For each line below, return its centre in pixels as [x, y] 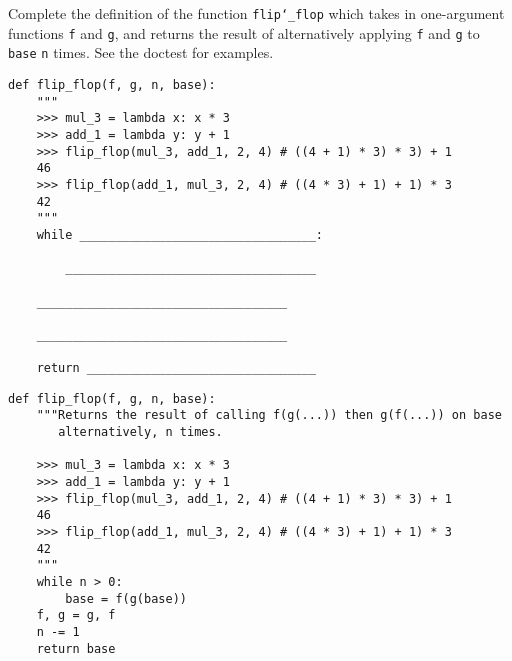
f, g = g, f [76, 615]
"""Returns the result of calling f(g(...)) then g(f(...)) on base [269, 415]
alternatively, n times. [140, 432]
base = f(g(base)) [126, 598]
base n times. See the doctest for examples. [141, 52]
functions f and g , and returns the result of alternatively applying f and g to [244, 32]
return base [76, 648]
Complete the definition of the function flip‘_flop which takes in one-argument [256, 13]
